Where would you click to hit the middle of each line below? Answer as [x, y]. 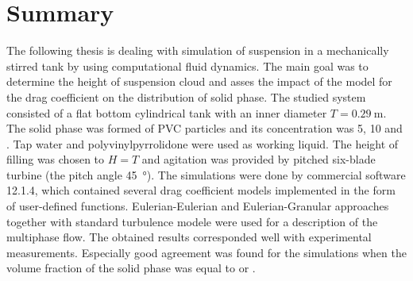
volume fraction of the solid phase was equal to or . [131, 268]
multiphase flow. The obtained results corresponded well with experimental [189, 237]
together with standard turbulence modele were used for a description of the [192, 221]
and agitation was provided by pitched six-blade [259, 159]
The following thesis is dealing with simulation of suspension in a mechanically [198, 50]
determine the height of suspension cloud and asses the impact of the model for [199, 81]
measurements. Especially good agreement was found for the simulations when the [206, 252]
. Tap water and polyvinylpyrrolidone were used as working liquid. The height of [203, 143]
